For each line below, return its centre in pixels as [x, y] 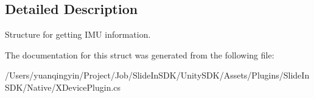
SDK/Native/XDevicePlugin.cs [63, 87]
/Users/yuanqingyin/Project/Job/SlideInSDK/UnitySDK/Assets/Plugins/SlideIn [157, 75]
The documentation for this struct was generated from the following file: [140, 54]
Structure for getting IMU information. [78, 34]
